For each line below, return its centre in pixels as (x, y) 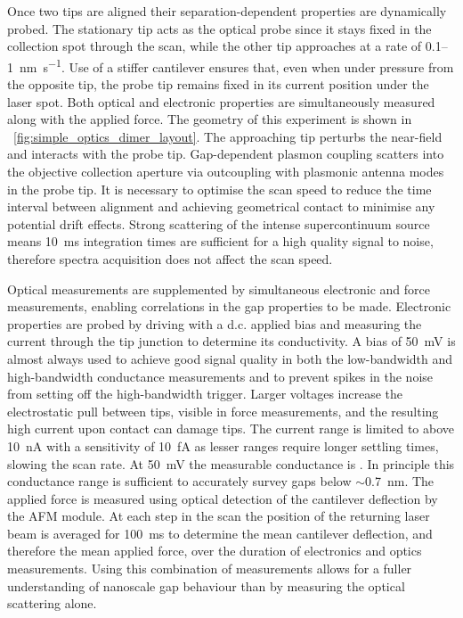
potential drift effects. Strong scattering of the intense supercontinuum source (219, 223)
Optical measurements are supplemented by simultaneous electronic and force (219, 288)
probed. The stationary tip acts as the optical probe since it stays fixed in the (219, 28)
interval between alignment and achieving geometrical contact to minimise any (221, 206)
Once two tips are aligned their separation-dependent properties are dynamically (227, 11)
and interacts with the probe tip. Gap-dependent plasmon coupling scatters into (226, 154)
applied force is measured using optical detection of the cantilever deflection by (223, 498)
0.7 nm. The (400, 481)
